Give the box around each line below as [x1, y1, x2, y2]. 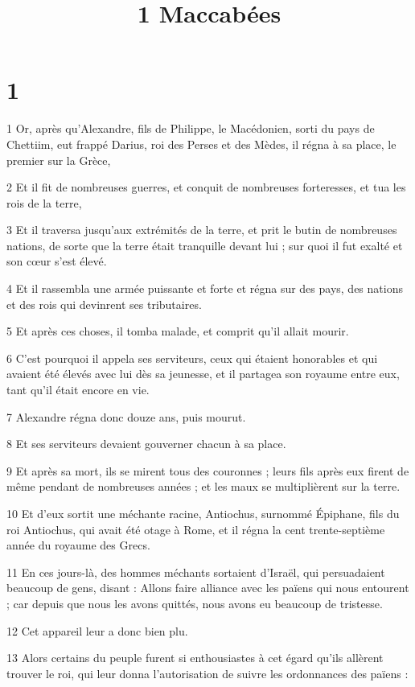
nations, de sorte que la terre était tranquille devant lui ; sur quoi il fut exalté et [6, 237, 403, 253]
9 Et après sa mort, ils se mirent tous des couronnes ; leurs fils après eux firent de [6, 462, 409, 479]
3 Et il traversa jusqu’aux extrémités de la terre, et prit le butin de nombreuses [6, 221, 397, 238]
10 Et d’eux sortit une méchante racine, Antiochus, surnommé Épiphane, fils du [6, 505, 400, 521]
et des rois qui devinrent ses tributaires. [6, 295, 202, 312]
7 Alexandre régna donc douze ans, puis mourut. [6, 408, 246, 425]
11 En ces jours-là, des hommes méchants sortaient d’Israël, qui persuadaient [6, 563, 385, 580]
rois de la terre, [6, 194, 82, 211]
